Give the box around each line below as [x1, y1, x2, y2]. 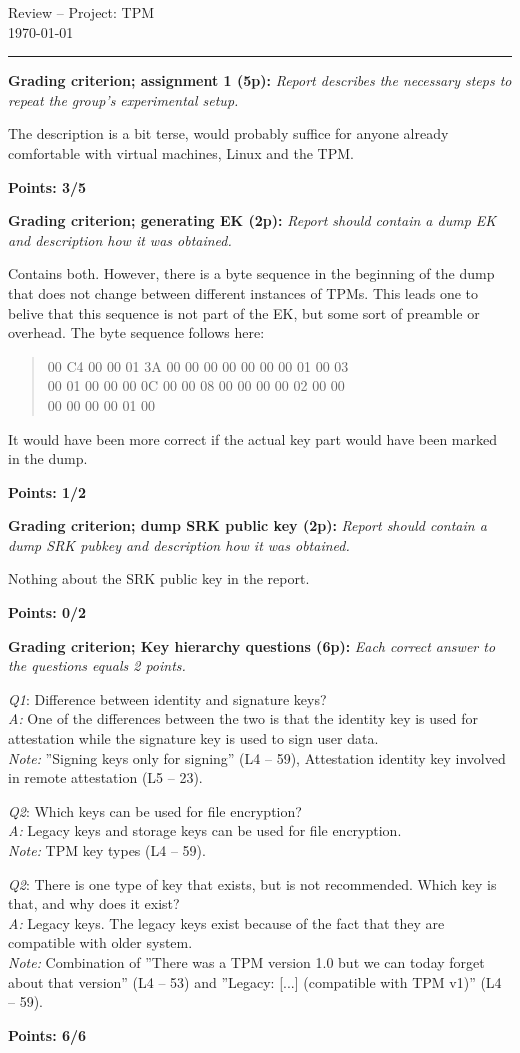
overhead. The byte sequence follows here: [8, 322, 265, 343]
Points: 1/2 [8, 481, 87, 502]
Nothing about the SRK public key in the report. [8, 568, 310, 589]
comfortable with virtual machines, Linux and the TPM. [8, 142, 354, 163]
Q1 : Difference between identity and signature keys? [8, 688, 327, 709]
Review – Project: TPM [8, 2, 155, 22]
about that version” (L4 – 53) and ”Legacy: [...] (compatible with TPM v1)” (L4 [8, 971, 502, 992]
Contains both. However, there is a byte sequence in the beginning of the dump [8, 263, 495, 284]
